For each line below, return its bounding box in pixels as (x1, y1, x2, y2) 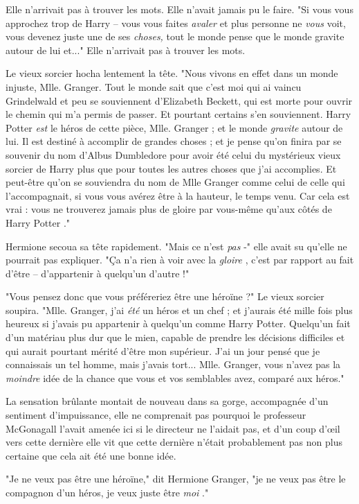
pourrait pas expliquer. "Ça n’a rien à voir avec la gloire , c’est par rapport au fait (6, 252, 354, 267)
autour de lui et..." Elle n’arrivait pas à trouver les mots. (6, 42, 246, 57)
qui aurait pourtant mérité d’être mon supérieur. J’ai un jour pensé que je (6, 343, 320, 358)
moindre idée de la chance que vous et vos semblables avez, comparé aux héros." (6, 370, 344, 385)
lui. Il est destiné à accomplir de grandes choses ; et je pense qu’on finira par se (6, 134, 342, 148)
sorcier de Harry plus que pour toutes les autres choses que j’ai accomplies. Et (6, 161, 337, 175)
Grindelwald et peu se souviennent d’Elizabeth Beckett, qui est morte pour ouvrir (6, 93, 353, 107)
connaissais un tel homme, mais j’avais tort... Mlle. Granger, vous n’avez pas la (6, 357, 341, 372)
